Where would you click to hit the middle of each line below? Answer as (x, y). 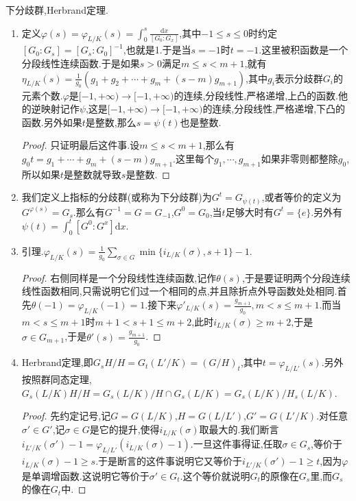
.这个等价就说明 (215, 475)
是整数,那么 (111, 122)
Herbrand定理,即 (57, 362)
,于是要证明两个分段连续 (296, 277)
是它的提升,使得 (124, 429)
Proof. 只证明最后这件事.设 (81, 145)
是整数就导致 (92, 174)
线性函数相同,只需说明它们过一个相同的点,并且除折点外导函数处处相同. (179, 291)
